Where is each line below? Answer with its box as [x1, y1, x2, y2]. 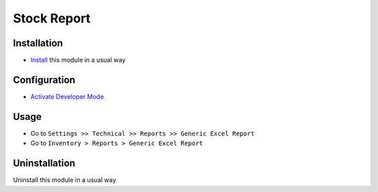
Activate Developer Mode [30, 92, 104, 101]
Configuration [13, 74, 76, 85]
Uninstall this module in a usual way [13, 176, 117, 184]
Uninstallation [13, 158, 76, 170]
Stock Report [13, 11, 91, 26]
